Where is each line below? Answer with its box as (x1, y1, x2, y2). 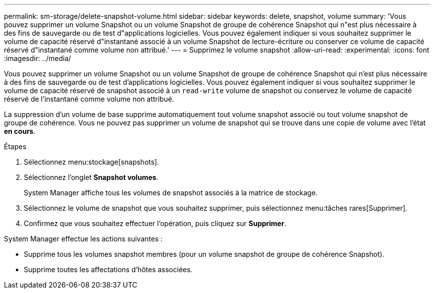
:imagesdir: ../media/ (4, 54, 71, 62)
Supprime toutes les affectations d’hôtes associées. (24, 265, 193, 274)
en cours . (4, 127, 36, 135)
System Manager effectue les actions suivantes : (4, 234, 163, 243)
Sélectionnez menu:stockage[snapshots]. (24, 158, 159, 166)
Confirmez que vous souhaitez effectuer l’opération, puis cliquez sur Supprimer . (24, 219, 286, 228)
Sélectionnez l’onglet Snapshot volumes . (24, 173, 159, 181)
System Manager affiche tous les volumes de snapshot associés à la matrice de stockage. (24, 188, 318, 197)
